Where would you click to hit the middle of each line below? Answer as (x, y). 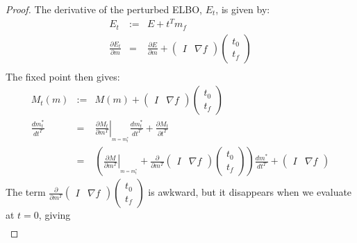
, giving (55, 215)
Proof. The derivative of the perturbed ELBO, (104, 9)
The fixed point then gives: (63, 76)
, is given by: (243, 9)
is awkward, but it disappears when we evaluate (250, 192)
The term (26, 192)
